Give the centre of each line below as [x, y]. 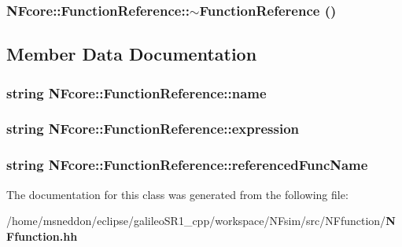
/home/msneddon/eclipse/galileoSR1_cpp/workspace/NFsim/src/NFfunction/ [196, 221]
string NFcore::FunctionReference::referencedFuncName [187, 165]
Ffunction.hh [42, 236]
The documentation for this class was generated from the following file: [177, 194]
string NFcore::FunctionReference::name [136, 92]
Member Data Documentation [132, 54]
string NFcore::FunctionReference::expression [153, 129]
